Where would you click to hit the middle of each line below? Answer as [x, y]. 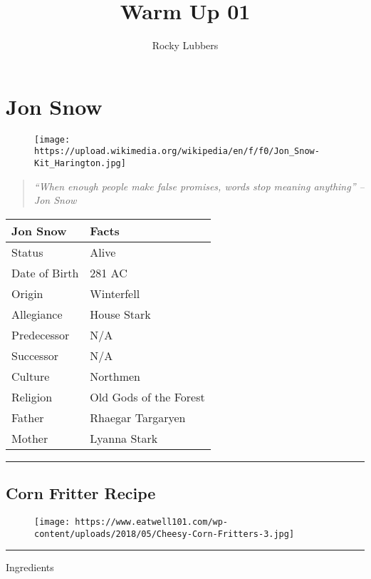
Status [27, 252]
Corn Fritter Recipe [81, 493]
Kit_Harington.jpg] [80, 163]
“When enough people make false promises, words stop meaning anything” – [199, 186]
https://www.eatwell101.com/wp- [152, 522]
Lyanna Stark [124, 438]
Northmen [115, 376]
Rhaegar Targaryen [138, 417]
